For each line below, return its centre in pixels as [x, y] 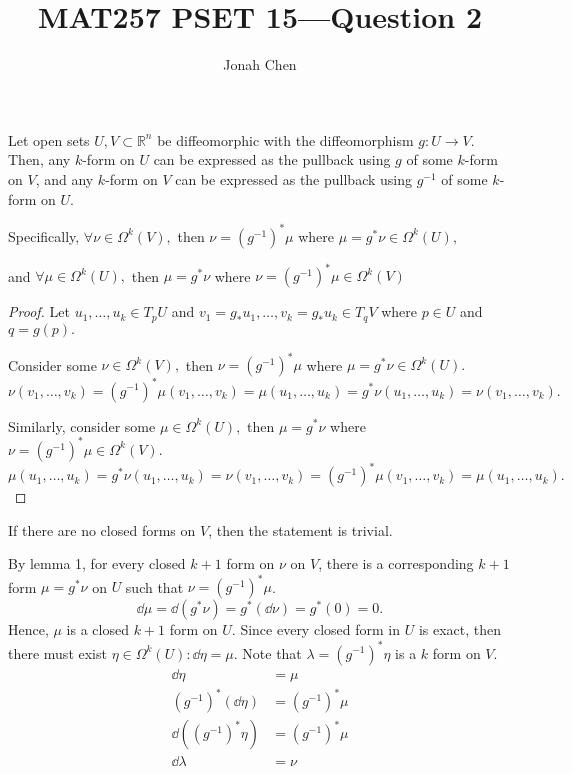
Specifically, [44, 235]
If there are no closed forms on [102, 529]
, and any [64, 178]
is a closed [97, 629]
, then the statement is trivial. [300, 529]
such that [154, 586]
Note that [272, 652]
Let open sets [49, 139]
